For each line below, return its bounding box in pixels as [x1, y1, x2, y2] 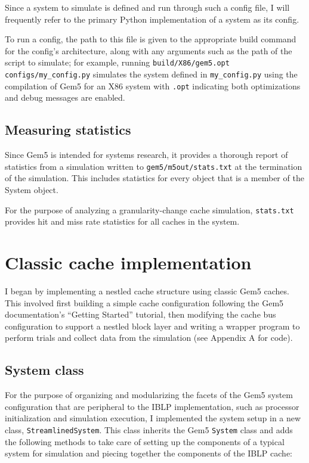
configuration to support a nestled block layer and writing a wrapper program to [5, 319, 300, 332]
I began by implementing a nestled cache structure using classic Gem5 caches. [5, 284, 289, 297]
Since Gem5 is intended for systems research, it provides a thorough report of [5, 148, 288, 161]
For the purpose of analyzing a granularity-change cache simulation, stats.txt [5, 203, 294, 216]
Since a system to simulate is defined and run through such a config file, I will [5, 1, 290, 13]
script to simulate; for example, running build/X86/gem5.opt [5, 56, 230, 69]
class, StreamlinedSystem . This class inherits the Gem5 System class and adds [5, 423, 293, 436]
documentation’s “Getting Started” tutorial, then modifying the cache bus [5, 308, 276, 321]
